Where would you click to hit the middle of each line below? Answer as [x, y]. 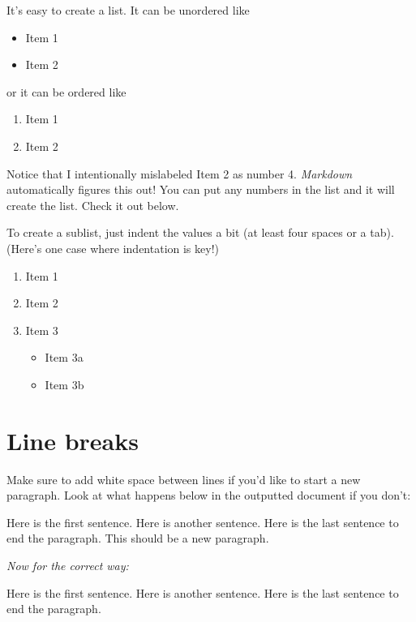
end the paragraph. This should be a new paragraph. [138, 538]
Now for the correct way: [68, 565]
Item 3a [64, 357]
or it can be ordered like [66, 91]
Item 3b [64, 384]
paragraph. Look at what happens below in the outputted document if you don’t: [209, 495]
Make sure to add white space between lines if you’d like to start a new [184, 479]
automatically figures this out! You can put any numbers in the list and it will [201, 189]
